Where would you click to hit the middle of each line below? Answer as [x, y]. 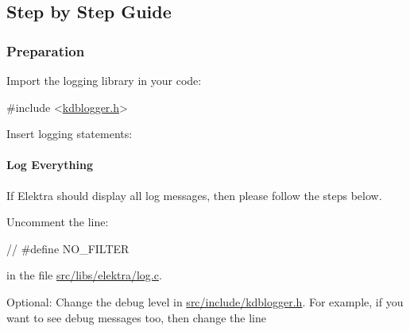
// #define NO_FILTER [68, 248]
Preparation [46, 50]
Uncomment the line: [58, 222]
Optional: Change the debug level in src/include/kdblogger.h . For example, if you [205, 301]
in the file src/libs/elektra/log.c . [84, 275]
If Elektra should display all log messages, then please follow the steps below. [194, 195]
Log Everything [50, 165]
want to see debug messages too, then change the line [136, 317]
